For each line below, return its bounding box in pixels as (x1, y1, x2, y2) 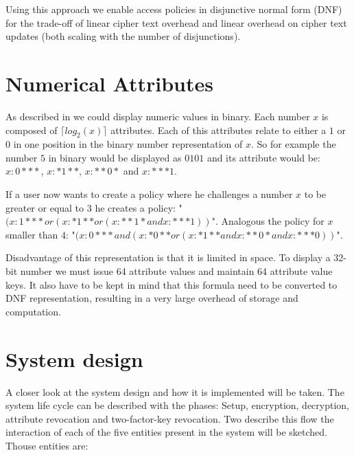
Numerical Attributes (5, 69, 213, 97)
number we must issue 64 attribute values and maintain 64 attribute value (20, 264, 333, 278)
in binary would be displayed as (48, 150, 182, 164)
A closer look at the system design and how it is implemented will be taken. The (5, 384, 344, 399)
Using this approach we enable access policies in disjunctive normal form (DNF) (5, 2, 342, 16)
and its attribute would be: (206, 150, 320, 164)
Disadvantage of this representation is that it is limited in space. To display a (5, 250, 331, 265)
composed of (5, 122, 58, 137)
